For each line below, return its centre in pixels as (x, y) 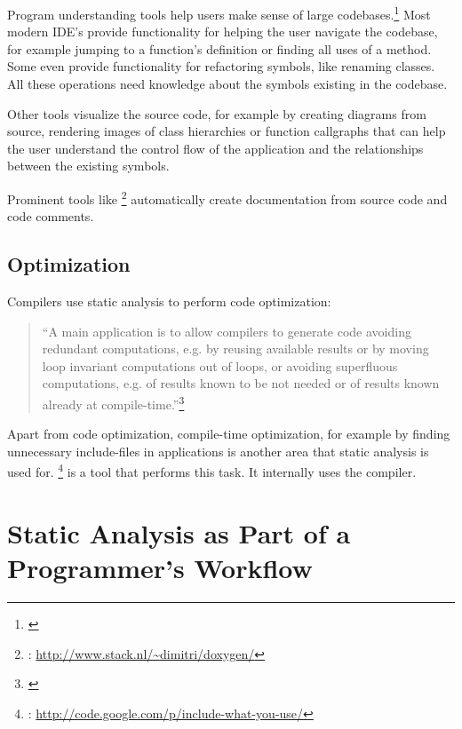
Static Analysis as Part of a (179, 532)
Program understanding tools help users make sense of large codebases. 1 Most (219, 13)
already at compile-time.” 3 (113, 403)
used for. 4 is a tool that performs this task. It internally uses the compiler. (212, 471)
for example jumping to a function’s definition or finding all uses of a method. (219, 48)
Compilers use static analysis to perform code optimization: (169, 301)
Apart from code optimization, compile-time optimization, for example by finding (229, 434)
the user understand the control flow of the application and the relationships (215, 148)
